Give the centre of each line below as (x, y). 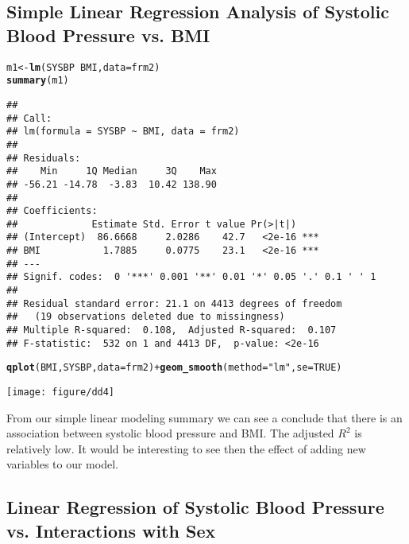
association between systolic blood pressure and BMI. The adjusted (170, 433)
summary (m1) (38, 81)
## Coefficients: (52, 211)
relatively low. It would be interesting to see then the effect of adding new (186, 448)
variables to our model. (62, 464)
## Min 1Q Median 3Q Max (112, 171)
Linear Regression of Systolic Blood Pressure (195, 507)
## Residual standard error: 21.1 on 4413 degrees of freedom (174, 303)
